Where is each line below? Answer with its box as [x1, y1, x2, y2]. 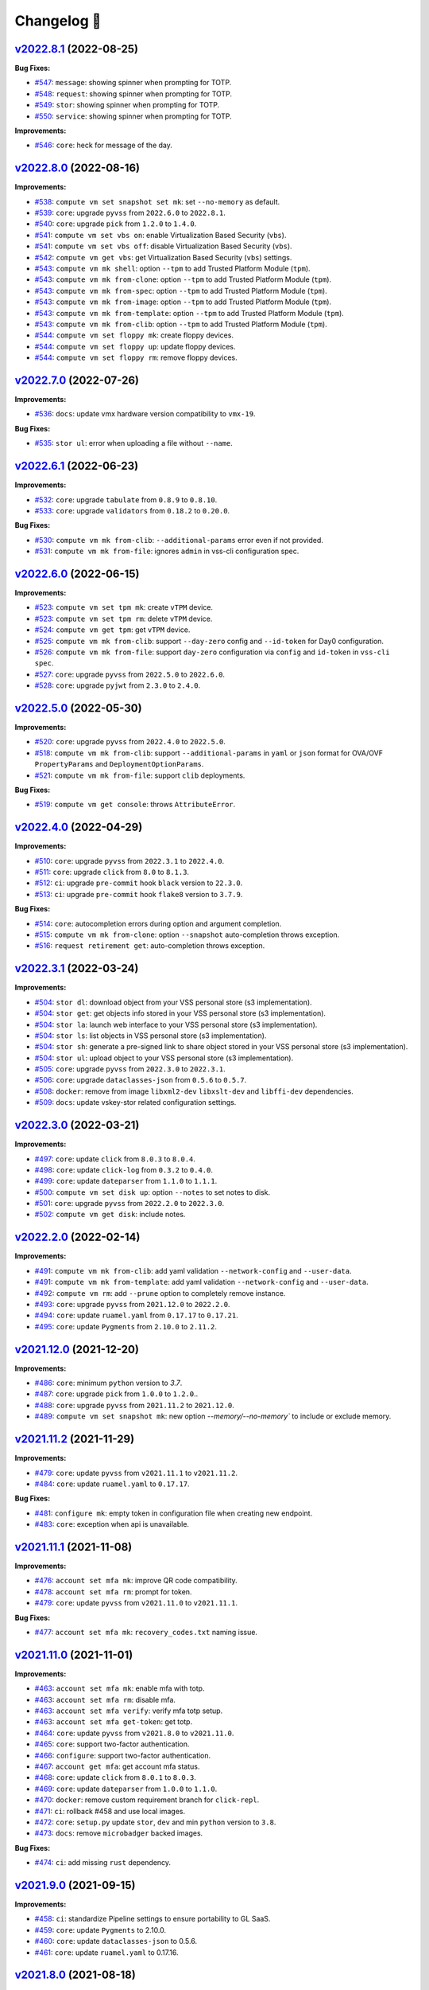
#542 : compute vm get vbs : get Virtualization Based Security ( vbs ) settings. [34, 252, 292, 262]
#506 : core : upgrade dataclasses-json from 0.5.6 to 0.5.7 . [34, 1075, 247, 1085]
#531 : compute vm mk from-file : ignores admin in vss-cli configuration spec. [34, 546, 300, 556]
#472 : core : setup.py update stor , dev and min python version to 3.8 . [34, 1817, 276, 1827]
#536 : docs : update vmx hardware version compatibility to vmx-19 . [34, 409, 256, 419]
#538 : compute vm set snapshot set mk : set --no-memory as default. [34, 197, 280, 206]
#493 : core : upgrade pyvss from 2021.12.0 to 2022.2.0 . [34, 1299, 230, 1309]
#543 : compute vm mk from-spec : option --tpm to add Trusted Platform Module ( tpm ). [34, 286, 327, 295]
